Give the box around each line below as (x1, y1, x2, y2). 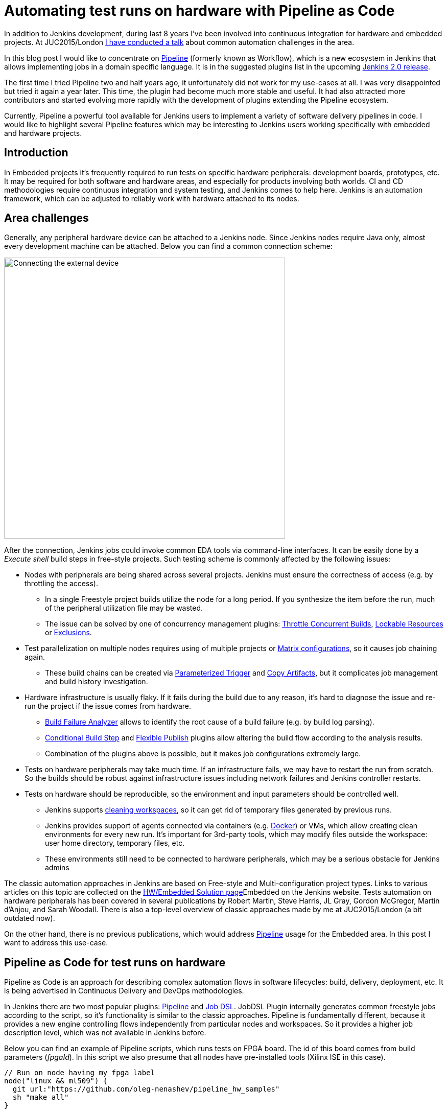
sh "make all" (12, 1093, 69, 1102)
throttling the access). (25, 579, 98, 588)
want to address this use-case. (4, 938, 108, 947)
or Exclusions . (45, 628, 92, 637)
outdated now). (4, 914, 55, 923)
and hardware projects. (4, 128, 82, 137)
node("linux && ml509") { (4, 1077, 108, 1085)
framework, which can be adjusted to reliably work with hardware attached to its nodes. (4, 194, 299, 203)
